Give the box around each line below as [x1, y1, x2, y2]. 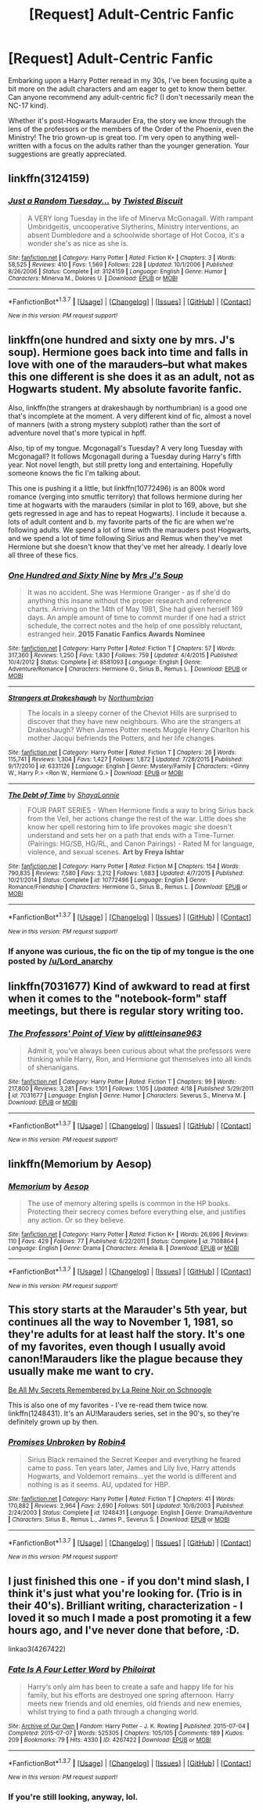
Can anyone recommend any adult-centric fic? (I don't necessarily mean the [8, 92, 254, 101]
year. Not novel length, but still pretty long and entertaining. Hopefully [8, 460, 233, 470]
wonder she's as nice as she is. [27, 238, 129, 248]
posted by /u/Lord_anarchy [8, 956, 113, 967]
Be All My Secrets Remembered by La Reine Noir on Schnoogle [8, 1385, 212, 1395]
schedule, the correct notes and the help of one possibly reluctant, [27, 621, 243, 631]
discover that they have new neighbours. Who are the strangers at [27, 717, 241, 726]
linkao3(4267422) [8, 1644, 67, 1654]
